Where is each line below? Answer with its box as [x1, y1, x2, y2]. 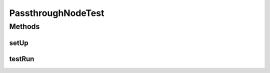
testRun [9, 54, 34, 63]
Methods [9, 22, 40, 31]
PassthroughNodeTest [9, 7, 104, 18]
